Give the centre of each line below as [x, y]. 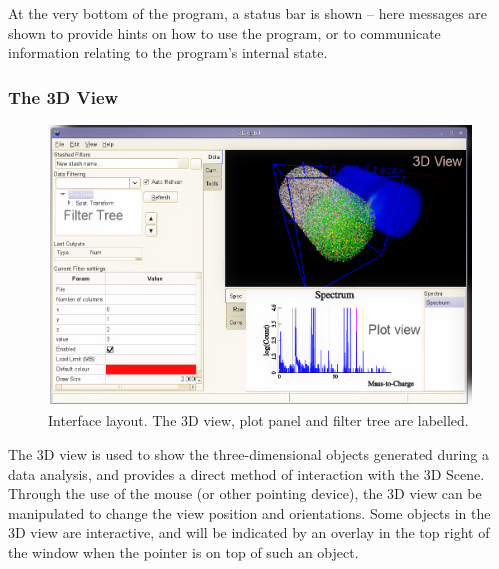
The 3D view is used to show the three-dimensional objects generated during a [248, 454]
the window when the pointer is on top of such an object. [183, 551]
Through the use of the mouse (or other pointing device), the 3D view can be [245, 493]
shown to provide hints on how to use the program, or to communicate [224, 32]
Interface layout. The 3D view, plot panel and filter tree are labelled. [258, 420]
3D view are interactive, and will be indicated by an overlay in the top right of [249, 532]
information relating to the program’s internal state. [168, 52]
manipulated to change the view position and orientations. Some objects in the [249, 512]
